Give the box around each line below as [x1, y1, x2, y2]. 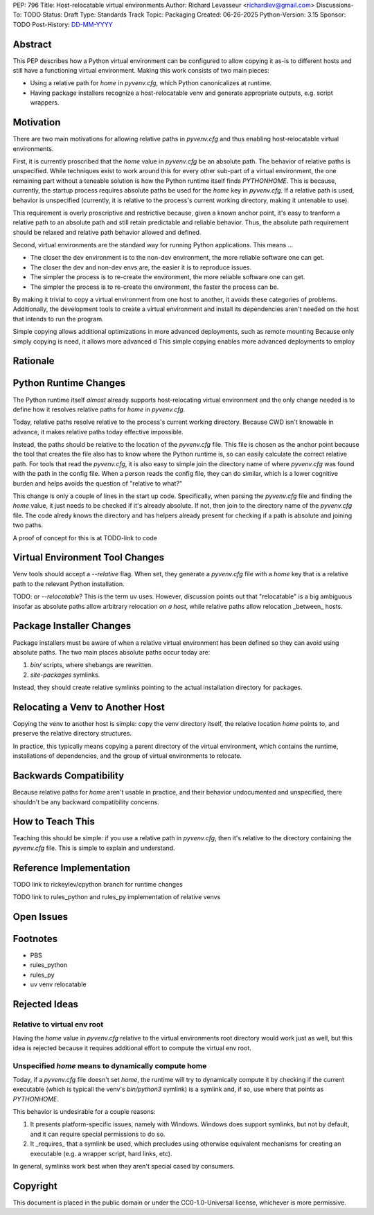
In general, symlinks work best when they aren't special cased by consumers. [12, 1162, 235, 1170]
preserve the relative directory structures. [12, 729, 132, 738]
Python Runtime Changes [12, 378, 126, 389]
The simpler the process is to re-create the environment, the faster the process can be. [30, 283, 279, 291]
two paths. [12, 521, 44, 529]
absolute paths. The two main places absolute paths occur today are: [12, 648, 211, 656]
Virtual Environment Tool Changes [12, 551, 165, 564]
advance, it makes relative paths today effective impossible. [12, 427, 184, 436]
